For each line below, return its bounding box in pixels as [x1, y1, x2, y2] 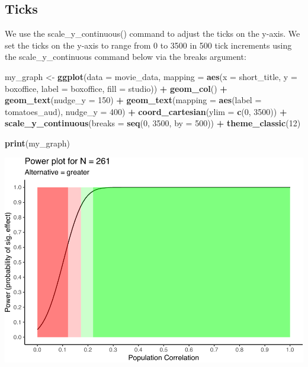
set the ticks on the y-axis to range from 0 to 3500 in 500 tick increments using [5, 39, 292, 51]
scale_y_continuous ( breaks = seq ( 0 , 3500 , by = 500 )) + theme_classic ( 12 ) [5, 117, 301, 129]
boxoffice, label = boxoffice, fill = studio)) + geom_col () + [5, 82, 227, 94]
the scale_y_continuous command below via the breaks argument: [5, 50, 246, 63]
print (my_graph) [5, 136, 70, 149]
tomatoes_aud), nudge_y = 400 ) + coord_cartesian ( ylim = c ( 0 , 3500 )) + [5, 105, 287, 117]
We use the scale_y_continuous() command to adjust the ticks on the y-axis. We [5, 27, 300, 40]
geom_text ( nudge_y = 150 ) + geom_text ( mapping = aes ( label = [5, 94, 262, 106]
